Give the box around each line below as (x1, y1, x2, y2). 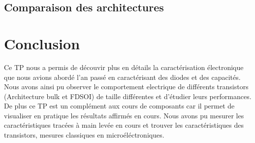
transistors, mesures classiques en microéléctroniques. (4, 130, 164, 140)
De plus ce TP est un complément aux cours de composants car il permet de (4, 101, 235, 111)
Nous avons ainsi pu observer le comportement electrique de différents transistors (4, 81, 249, 92)
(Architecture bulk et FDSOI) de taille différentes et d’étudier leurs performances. (4, 91, 252, 101)
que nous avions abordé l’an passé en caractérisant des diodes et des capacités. (4, 71, 241, 82)
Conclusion (4, 33, 80, 53)
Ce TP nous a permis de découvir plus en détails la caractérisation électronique (4, 62, 244, 72)
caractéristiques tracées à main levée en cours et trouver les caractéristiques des (4, 120, 244, 130)
